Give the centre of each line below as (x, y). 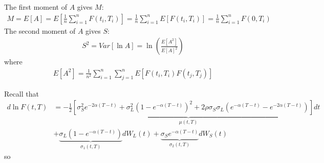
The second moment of (40, 30)
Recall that (21, 93)
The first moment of (36, 7)
